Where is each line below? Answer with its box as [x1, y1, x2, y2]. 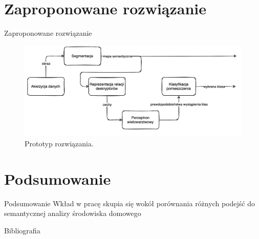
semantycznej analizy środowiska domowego [4, 208, 141, 219]
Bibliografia [4, 225, 40, 235]
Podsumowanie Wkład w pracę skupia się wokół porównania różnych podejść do [4, 198, 255, 208]
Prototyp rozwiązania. [25, 138, 94, 148]
